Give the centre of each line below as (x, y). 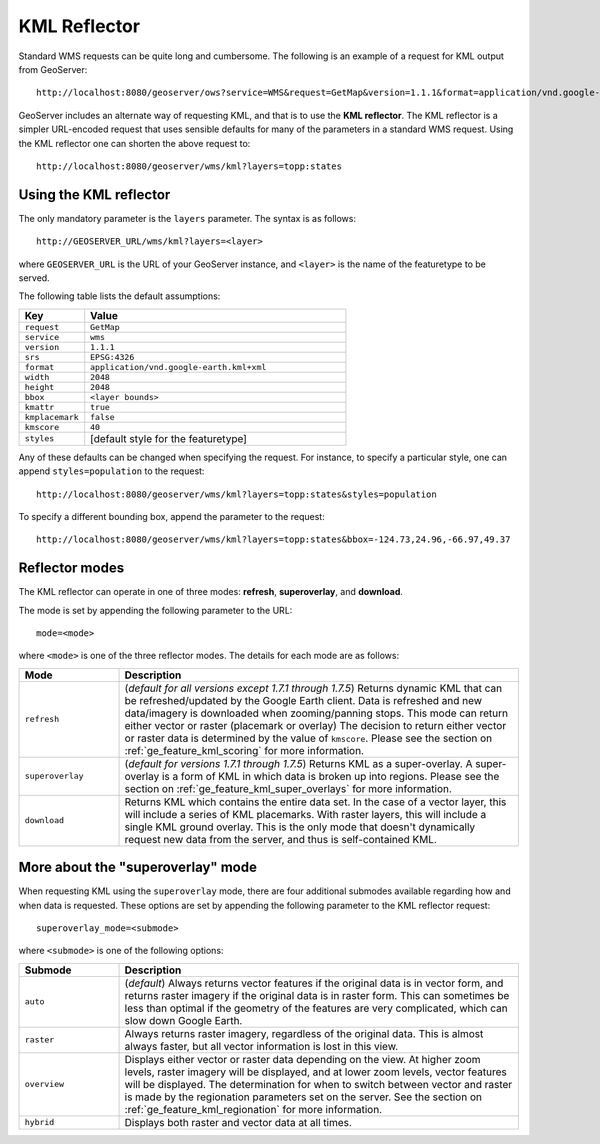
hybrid (39, 1122)
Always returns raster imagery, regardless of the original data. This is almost (304, 1033)
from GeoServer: (53, 69)
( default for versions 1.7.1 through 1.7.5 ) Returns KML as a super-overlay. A (298, 763)
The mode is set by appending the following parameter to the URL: (155, 610)
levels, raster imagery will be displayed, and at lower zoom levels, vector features (315, 1072)
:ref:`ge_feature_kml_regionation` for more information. (253, 1109)
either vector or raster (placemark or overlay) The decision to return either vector (315, 725)
